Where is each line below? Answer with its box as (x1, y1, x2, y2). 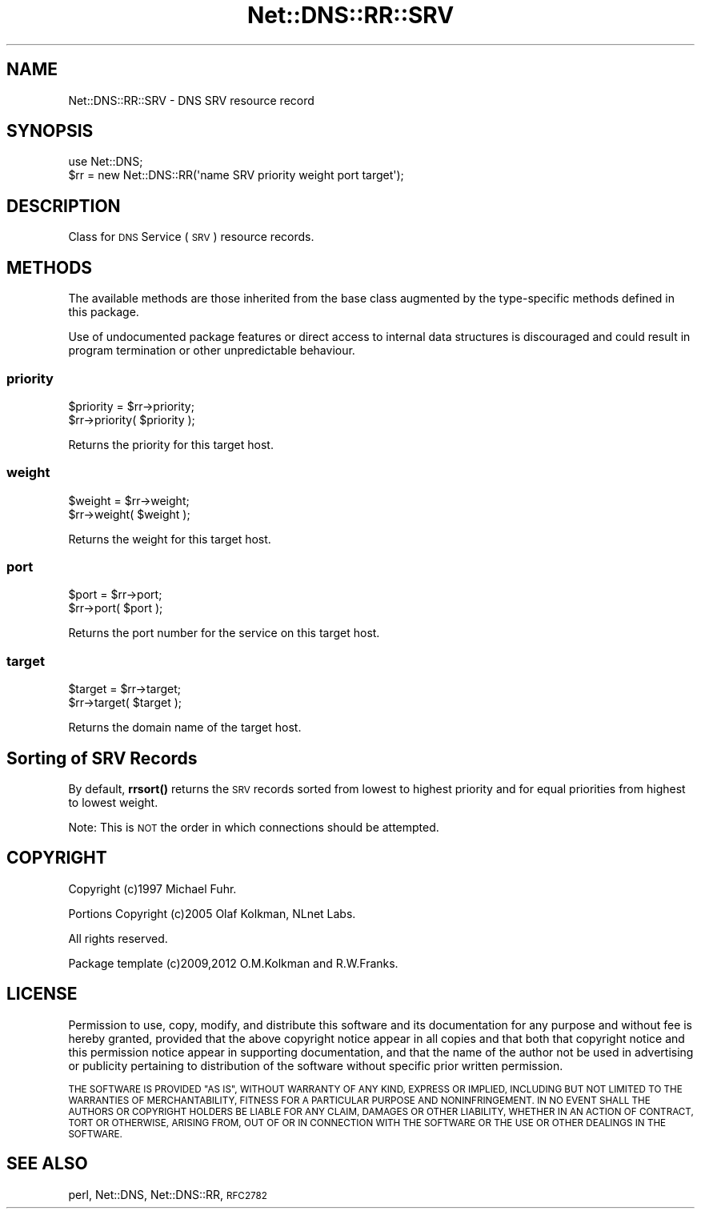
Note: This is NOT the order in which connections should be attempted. (68, 820, 439, 834)
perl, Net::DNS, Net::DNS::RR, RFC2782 (68, 1187, 267, 1201)
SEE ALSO (6, 1153, 88, 1174)
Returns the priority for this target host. (68, 437, 274, 451)
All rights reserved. (68, 931, 168, 945)
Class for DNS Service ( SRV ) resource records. (68, 230, 314, 244)
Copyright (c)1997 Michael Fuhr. (68, 881, 237, 896)
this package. (68, 305, 139, 319)
